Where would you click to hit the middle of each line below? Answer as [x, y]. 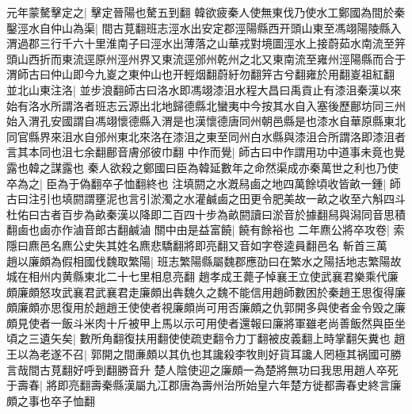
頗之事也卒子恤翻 [51, 400]
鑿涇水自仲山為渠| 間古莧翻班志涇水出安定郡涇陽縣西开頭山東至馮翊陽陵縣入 [204, 27]
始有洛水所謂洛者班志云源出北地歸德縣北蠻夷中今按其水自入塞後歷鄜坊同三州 [206, 105]
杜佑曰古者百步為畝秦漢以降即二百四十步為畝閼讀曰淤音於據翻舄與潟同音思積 [206, 214]
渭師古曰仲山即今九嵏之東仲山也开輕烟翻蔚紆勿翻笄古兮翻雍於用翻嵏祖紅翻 [200, 74]
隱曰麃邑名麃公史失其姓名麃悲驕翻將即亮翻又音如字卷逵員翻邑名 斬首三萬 [197, 245]
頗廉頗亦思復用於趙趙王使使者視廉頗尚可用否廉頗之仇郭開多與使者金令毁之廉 [206, 307]
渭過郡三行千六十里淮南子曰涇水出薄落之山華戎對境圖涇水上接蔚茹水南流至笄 [206, 43]
